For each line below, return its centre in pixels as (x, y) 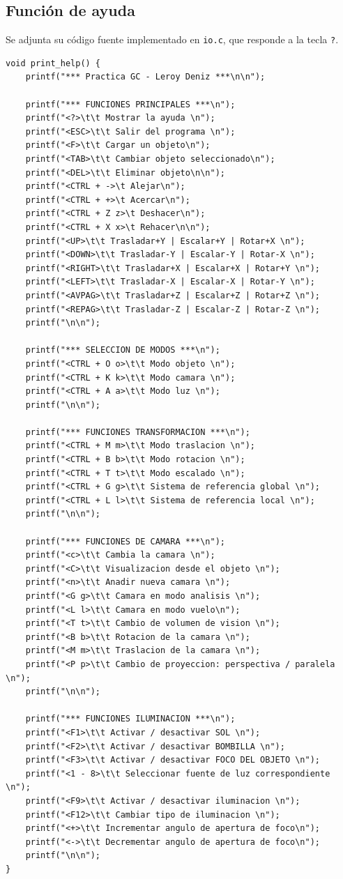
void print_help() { (53, 63)
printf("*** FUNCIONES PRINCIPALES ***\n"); (130, 104)
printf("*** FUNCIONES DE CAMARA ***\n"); (125, 541)
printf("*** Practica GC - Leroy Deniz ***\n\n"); (145, 77)
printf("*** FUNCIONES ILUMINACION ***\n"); (130, 719)
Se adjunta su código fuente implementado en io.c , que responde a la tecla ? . (172, 39)
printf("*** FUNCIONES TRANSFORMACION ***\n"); (138, 432)
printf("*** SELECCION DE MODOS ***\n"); (123, 350)
